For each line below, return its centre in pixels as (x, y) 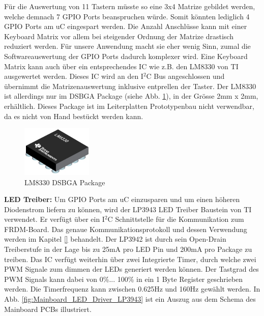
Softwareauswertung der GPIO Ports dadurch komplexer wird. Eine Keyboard (126, 56)
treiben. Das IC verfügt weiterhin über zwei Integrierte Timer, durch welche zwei (130, 259)
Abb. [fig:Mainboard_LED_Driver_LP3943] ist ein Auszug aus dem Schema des (130, 299)
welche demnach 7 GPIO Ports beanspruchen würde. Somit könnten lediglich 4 (127, 16)
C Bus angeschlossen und (185, 76)
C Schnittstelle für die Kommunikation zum (176, 219)
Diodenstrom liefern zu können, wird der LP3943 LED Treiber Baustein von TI (128, 209)
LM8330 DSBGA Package (65, 182)
